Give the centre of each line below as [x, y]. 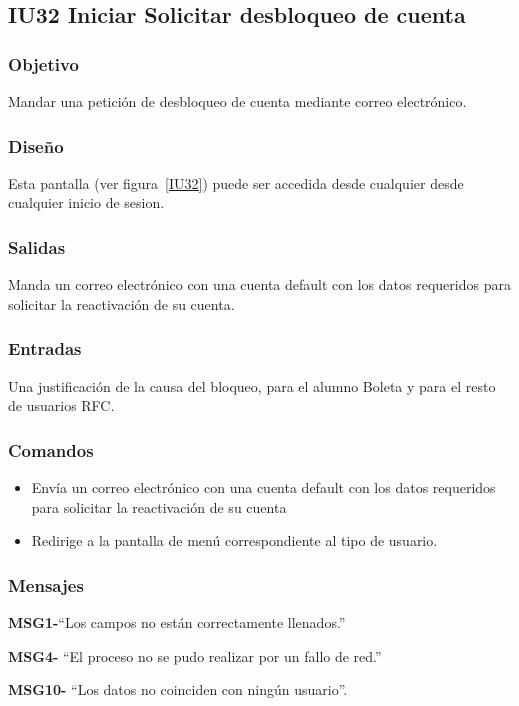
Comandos [51, 449]
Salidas [37, 246]
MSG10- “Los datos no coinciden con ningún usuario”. [178, 689]
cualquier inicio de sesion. [86, 202]
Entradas [45, 348]
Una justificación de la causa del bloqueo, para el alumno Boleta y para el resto [252, 385]
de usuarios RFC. [61, 405]
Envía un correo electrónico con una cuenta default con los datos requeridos [263, 487]
